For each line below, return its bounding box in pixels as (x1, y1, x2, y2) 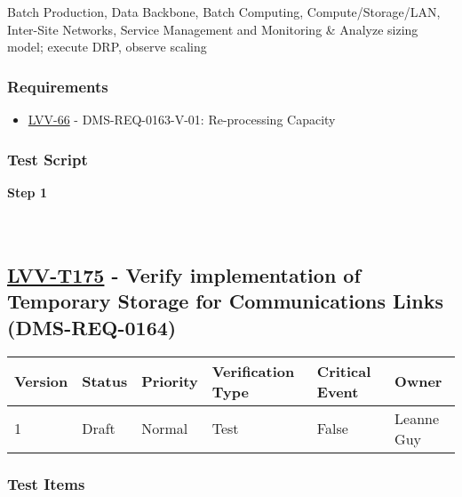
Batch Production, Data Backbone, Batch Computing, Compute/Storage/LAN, (7, 3, 441, 20)
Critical (316, 360, 371, 381)
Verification (211, 360, 295, 381)
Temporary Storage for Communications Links (7, 287, 443, 315)
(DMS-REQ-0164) (7, 313, 177, 341)
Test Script (7, 148, 88, 170)
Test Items (7, 472, 85, 494)
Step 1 (7, 182, 47, 201)
